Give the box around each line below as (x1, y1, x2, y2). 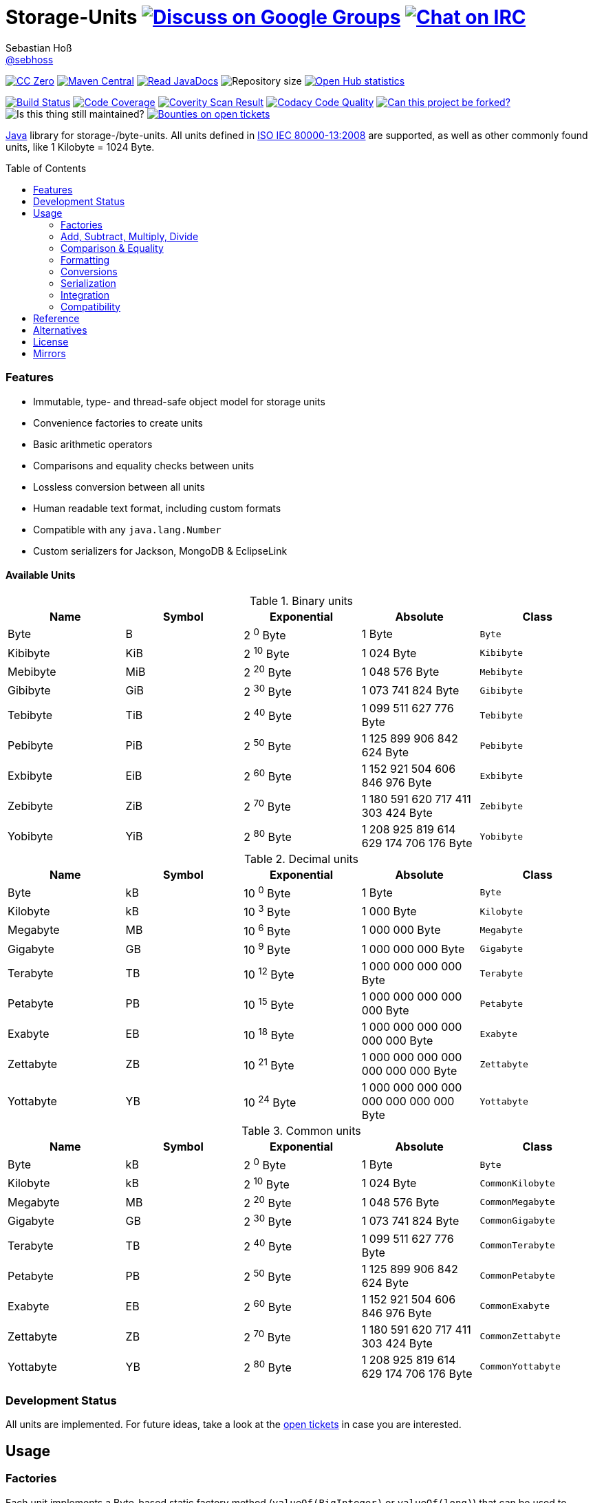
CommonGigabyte (479, 1215, 555, 1226)
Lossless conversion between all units (33, 480, 205, 493)
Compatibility (61, 300, 120, 312)
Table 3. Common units (241, 1124, 361, 1138)
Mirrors (33, 347, 66, 359)
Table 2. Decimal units (244, 852, 359, 866)
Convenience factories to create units (33, 416, 203, 429)
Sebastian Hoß (6, 41, 72, 54)
